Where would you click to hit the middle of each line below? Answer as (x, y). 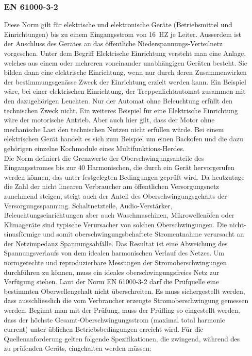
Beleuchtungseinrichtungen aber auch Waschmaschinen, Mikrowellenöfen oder (119, 215)
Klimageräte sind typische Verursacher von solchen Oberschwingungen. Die (116, 224)
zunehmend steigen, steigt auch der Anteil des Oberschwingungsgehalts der (116, 195)
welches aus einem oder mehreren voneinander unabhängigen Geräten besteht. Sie (126, 62)
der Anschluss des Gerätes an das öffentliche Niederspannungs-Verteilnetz (113, 43)
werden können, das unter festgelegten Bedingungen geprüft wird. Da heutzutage (124, 177)
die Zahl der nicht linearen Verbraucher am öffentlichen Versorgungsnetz (111, 186)
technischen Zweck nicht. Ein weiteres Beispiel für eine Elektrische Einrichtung (121, 110)
